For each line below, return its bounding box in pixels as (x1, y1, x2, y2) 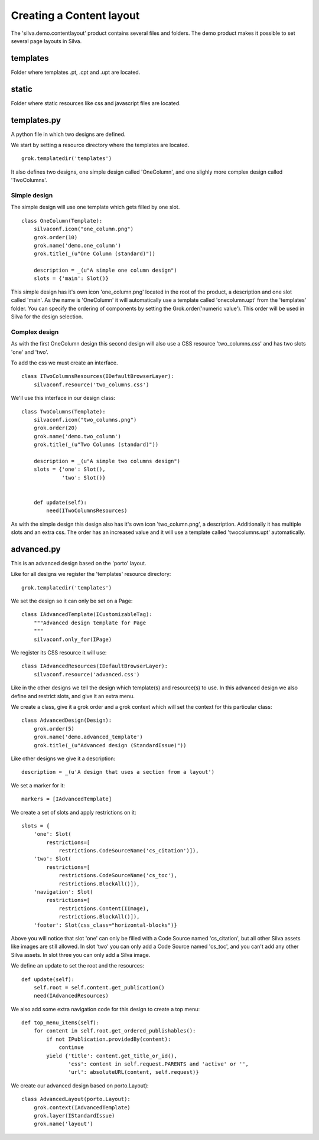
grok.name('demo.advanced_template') (33, 734, 143, 741)
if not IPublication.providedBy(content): (46, 1035, 171, 1043)
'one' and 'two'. (11, 348, 48, 356)
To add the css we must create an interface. (11, 359, 118, 366)
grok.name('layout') (33, 1121, 93, 1128)
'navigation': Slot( (33, 889, 93, 895)
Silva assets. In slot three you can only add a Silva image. (11, 951, 151, 958)
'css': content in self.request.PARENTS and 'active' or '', (68, 1061, 249, 1067)
